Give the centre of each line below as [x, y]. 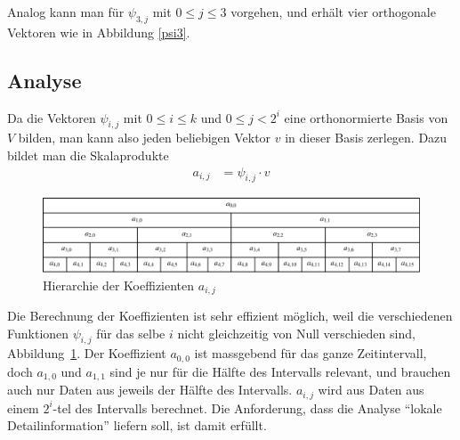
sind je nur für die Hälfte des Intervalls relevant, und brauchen [280, 371]
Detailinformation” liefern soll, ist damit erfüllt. [137, 425]
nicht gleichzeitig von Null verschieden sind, [296, 333]
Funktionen [38, 333]
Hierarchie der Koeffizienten [119, 285]
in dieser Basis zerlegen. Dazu [366, 138]
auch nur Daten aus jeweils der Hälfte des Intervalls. [150, 390]
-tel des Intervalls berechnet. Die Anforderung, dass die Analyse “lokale [247, 407]
